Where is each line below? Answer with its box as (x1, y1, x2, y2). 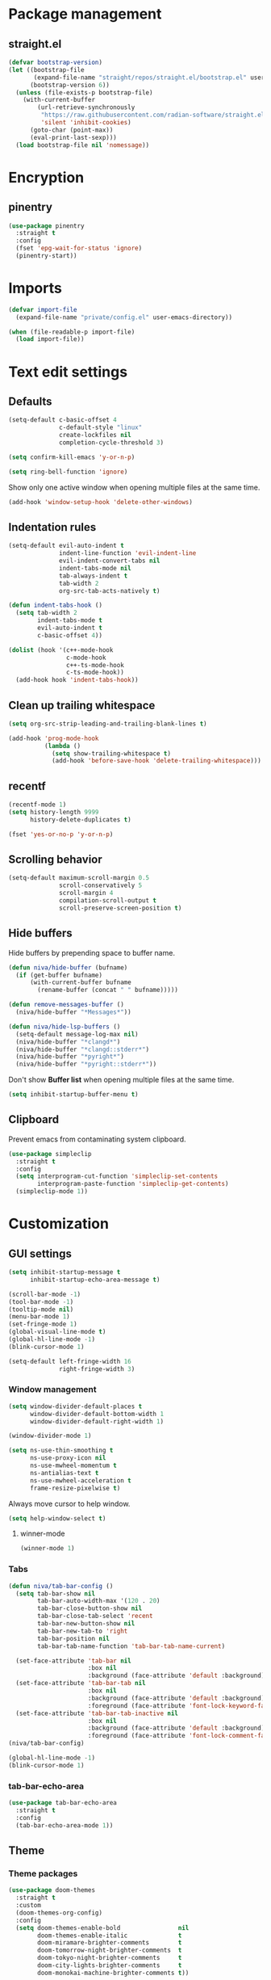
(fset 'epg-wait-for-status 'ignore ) (15, 244, 143, 253)
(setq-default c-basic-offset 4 (8, 416, 117, 424)
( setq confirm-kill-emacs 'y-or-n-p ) (8, 453, 135, 461)
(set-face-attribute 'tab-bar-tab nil (15, 1679, 147, 1688)
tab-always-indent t (59, 571, 128, 580)
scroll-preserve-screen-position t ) (59, 904, 182, 912)
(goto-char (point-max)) (29, 126, 114, 134)
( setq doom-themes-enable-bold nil (15, 1923, 190, 1932)
